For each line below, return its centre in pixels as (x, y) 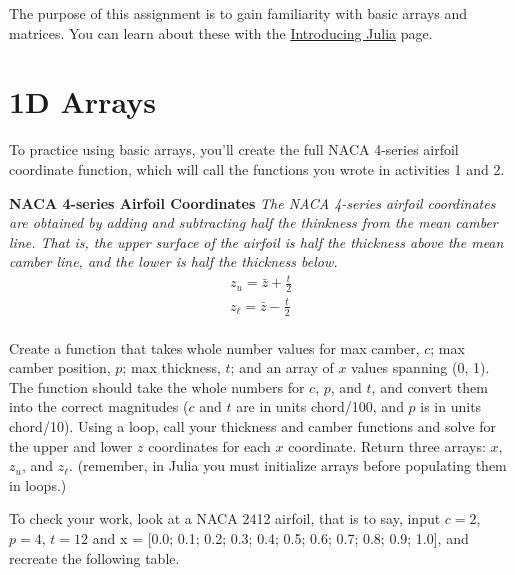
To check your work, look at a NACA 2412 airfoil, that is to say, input (225, 518)
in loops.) (38, 484)
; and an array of (282, 367)
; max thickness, (171, 367)
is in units (451, 406)
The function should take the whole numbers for (157, 386)
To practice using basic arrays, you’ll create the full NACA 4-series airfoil (234, 149)
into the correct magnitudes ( (99, 406)
